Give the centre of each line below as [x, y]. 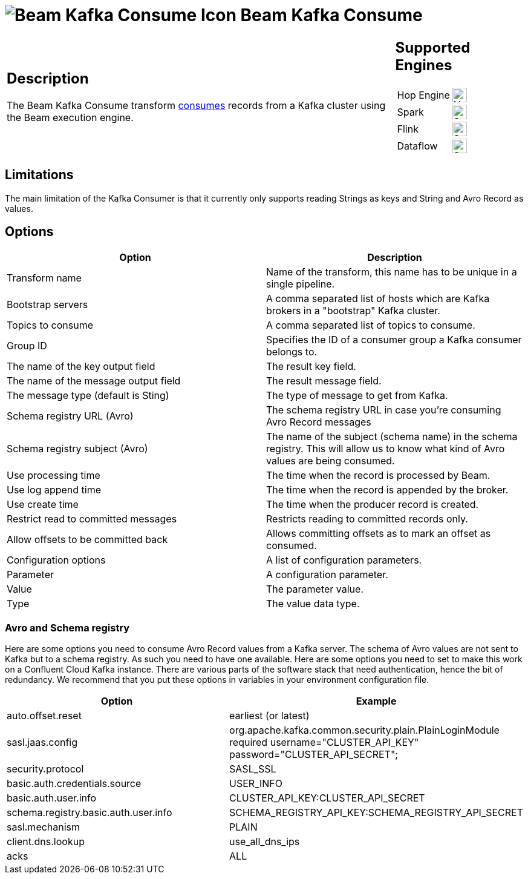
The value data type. [313, 604]
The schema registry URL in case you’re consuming [384, 410]
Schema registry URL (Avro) [70, 416]
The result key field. [311, 367]
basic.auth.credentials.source [74, 784]
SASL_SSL [253, 769]
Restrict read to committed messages [92, 519]
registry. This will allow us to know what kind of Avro [386, 449]
